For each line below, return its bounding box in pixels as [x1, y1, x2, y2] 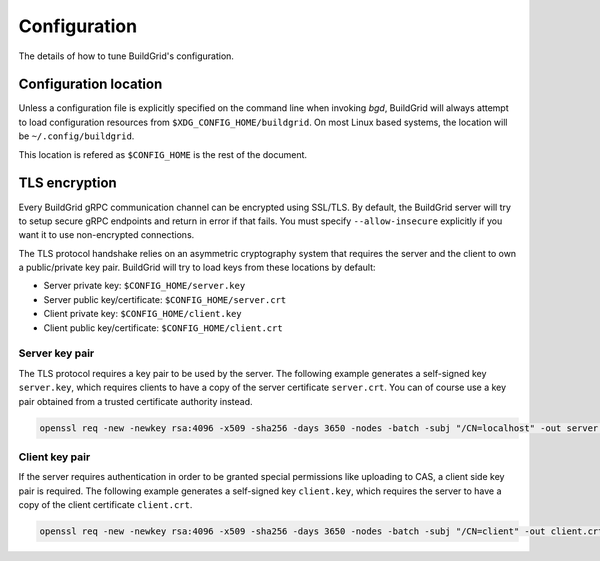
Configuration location [18, 76, 163, 93]
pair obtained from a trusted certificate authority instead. [18, 395, 254, 407]
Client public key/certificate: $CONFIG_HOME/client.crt [43, 321, 284, 334]
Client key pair [18, 450, 91, 464]
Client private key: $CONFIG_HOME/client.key [43, 308, 242, 320]
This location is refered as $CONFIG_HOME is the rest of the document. [18, 148, 308, 160]
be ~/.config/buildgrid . [18, 130, 135, 142]
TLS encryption [18, 175, 117, 192]
